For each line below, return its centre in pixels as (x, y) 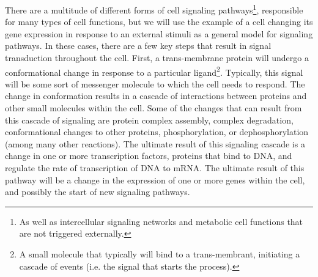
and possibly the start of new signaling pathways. (98, 192)
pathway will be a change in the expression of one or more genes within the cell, (155, 179)
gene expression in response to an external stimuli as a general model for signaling (159, 33)
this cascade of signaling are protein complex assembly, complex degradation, (149, 120)
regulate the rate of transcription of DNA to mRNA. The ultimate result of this (155, 168)
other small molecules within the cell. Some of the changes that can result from (153, 108)
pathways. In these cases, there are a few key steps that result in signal (138, 46)
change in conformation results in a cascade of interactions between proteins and (156, 96)
